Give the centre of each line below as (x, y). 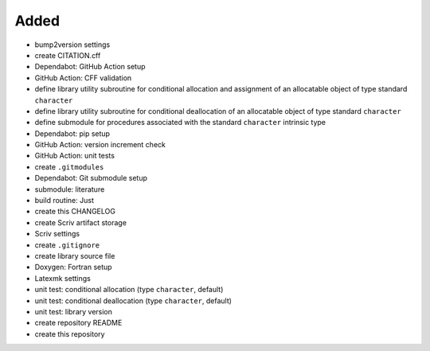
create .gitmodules (69, 166)
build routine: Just (64, 201)
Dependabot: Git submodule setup (91, 178)
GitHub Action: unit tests (75, 156)
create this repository (70, 333)
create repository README (78, 323)
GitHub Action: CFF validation (83, 78)
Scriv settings (57, 234)
